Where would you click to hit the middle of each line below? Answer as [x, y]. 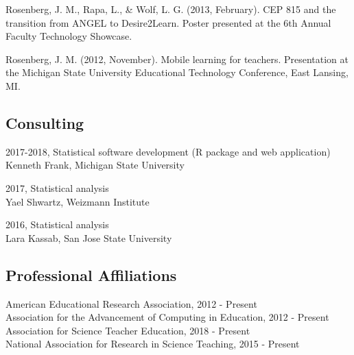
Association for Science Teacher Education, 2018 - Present [128, 330]
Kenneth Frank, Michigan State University [95, 165]
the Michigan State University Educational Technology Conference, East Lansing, [177, 72]
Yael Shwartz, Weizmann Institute [78, 201]
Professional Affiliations [91, 274]
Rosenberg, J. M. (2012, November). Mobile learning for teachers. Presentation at [177, 59]
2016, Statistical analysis [57, 224]
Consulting [45, 122]
